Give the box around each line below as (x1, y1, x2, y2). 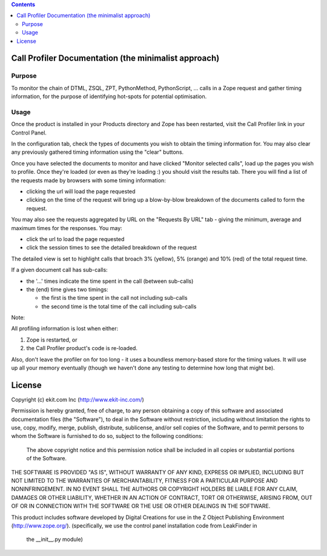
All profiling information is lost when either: (11, 325, 118, 333)
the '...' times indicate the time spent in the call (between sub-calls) (26, 277, 194, 285)
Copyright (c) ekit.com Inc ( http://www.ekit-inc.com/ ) (11, 395, 145, 403)
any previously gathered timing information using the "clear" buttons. (11, 148, 184, 156)
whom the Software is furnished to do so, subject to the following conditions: (11, 432, 203, 440)
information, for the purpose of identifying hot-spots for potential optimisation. (11, 93, 207, 100)
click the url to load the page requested (26, 235, 125, 242)
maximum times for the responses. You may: (11, 224, 122, 231)
